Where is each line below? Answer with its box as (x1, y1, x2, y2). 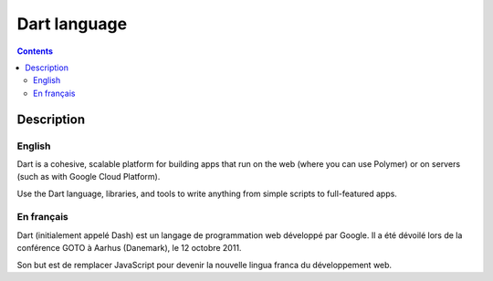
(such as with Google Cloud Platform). (16, 172, 161, 182)
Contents (16, 46, 54, 57)
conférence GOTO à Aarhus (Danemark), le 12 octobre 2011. (16, 243, 242, 254)
